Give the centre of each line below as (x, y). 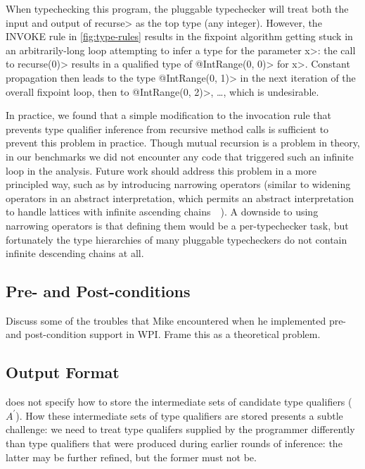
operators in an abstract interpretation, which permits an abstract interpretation (180, 198)
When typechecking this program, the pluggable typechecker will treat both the (177, 8)
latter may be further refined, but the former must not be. (131, 457)
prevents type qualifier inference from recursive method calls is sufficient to (167, 129)
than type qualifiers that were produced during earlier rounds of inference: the (174, 443)
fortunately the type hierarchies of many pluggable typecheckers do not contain (177, 239)
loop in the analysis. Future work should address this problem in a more (161, 170)
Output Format (63, 372)
